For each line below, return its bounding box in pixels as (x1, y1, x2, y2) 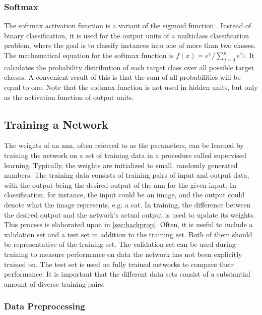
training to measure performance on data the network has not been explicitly (4, 248, 242, 259)
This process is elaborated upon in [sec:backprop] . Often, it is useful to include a (4, 219, 253, 230)
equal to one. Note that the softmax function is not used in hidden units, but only (4, 81, 258, 92)
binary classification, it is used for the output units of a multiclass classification (4, 30, 249, 40)
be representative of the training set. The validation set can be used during (4, 239, 236, 249)
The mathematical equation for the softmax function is (4, 50, 174, 60)
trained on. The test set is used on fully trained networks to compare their (4, 258, 234, 269)
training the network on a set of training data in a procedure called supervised (4, 149, 246, 160)
